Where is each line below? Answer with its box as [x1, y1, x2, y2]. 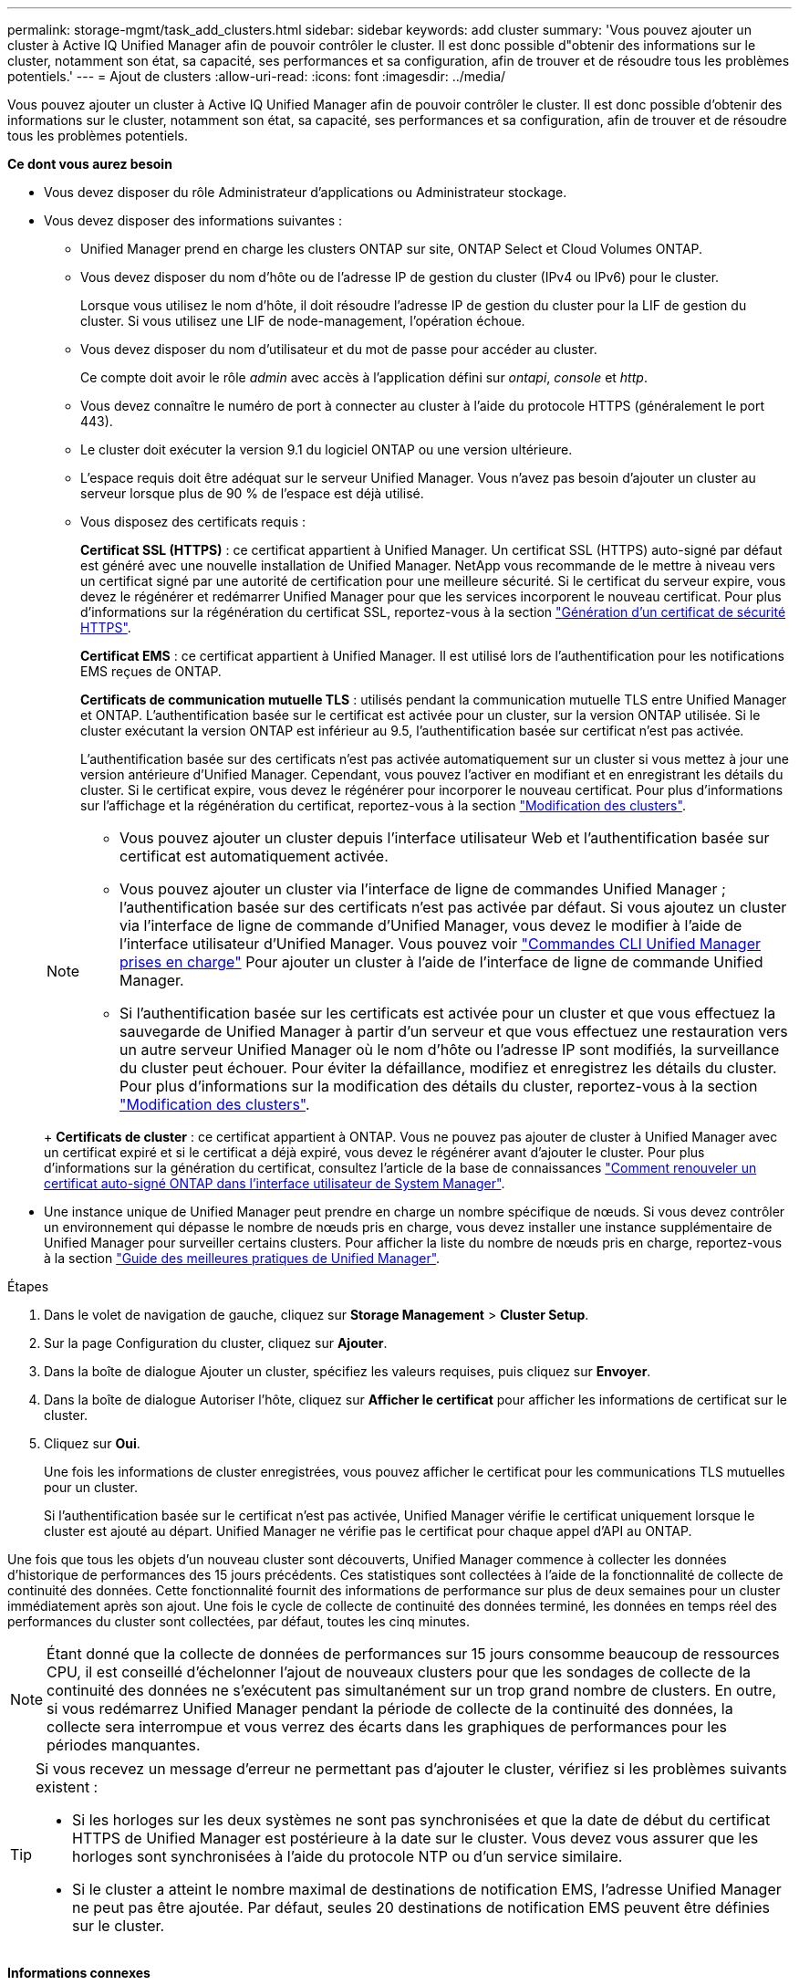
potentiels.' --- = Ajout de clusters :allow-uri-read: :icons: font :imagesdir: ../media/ [7, 68, 506, 84]
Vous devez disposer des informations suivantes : [44, 213, 343, 228]
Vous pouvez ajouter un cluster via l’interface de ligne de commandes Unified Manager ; [119, 880, 726, 898]
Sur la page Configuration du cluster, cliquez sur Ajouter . [44, 1335, 388, 1351]
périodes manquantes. [47, 1736, 201, 1754]
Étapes [7, 1279, 49, 1294]
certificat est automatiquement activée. [119, 847, 389, 865]
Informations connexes [7, 1965, 150, 1980]
